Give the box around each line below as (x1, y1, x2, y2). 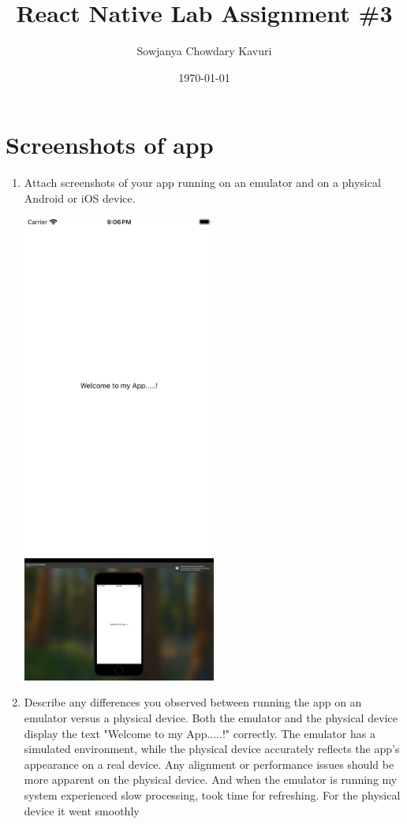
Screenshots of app (6, 129, 214, 161)
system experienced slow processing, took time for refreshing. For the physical (24, 786, 401, 803)
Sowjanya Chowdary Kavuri (136, 43, 272, 59)
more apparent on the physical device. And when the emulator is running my (24, 771, 398, 788)
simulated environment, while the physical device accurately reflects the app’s (24, 740, 400, 757)
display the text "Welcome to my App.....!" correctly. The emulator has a (24, 725, 375, 741)
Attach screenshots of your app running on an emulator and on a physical (24, 174, 381, 191)
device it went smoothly (24, 802, 140, 818)
